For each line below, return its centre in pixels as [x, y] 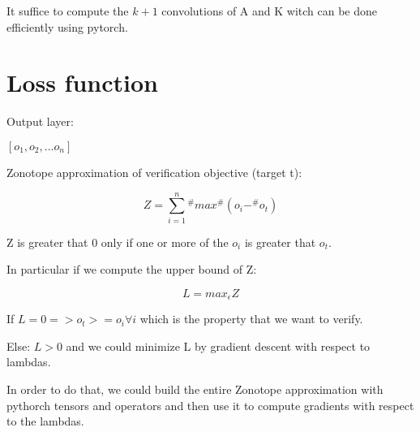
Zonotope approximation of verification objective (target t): [154, 172]
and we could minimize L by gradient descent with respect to [218, 346]
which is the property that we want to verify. [251, 319]
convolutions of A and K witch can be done [269, 11]
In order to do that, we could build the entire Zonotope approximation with [195, 389]
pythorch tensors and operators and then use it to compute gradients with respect [210, 405]
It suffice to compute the [68, 11]
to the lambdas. [45, 421]
